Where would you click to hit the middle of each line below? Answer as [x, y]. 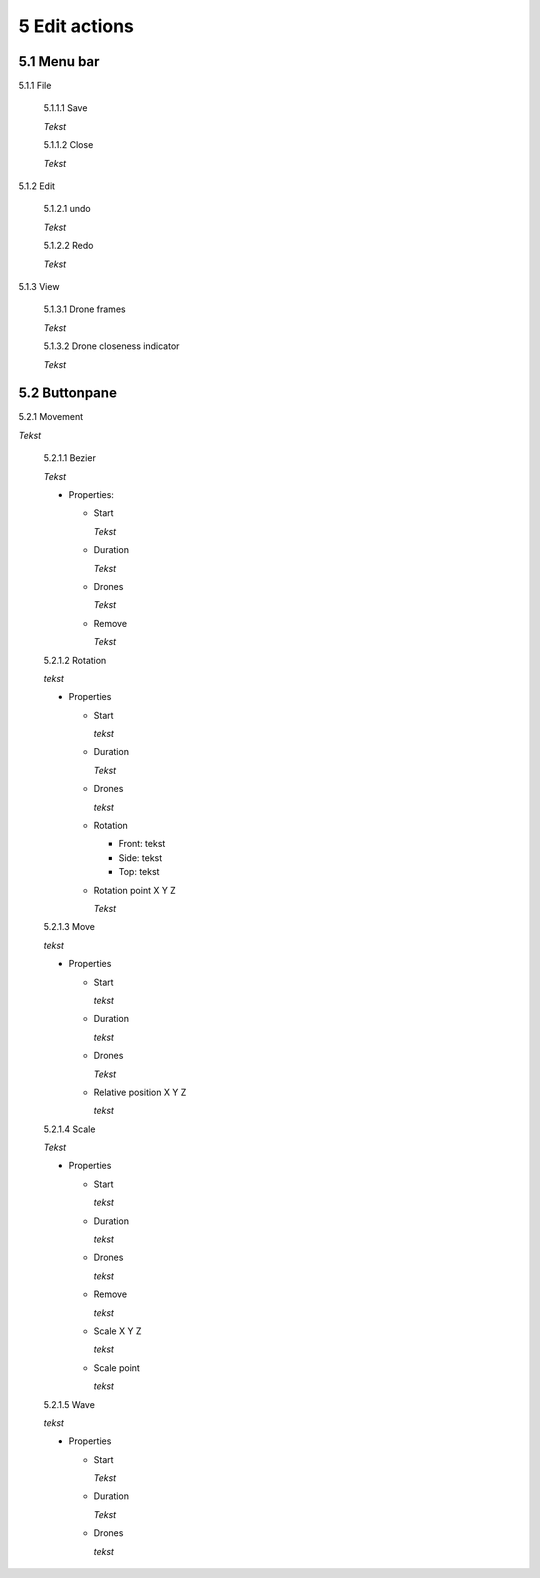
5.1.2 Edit [36, 186]
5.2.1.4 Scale [69, 1129]
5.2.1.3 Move [69, 927]
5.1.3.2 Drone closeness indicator [111, 346]
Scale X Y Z [117, 1331]
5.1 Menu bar [59, 61]
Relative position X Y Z [140, 1092]
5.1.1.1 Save [65, 108]
